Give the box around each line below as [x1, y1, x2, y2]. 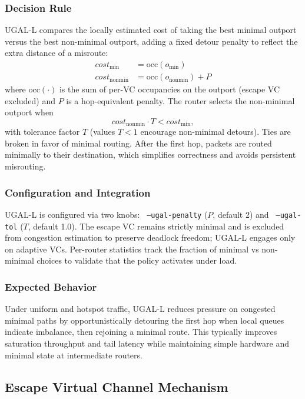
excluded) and [5, 94, 55, 107]
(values [89, 125, 115, 138]
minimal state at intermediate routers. [5, 348, 142, 361]
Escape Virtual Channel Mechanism [5, 377, 228, 395]
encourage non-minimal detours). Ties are [140, 125, 291, 138]
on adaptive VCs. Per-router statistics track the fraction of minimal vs [5, 242, 259, 255]
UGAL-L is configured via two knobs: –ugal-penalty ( [5, 208, 208, 220]
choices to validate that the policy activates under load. [37, 254, 237, 267]
